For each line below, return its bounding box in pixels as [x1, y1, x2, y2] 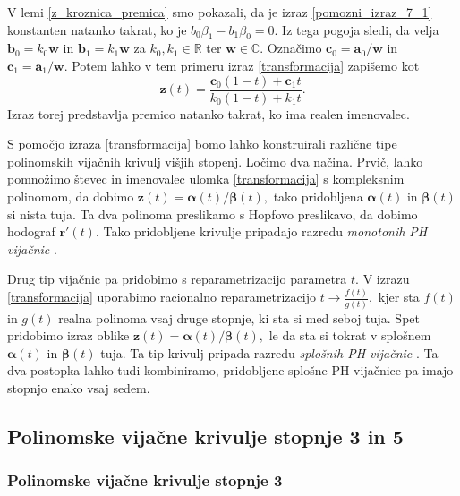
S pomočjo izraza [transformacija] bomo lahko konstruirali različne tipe [7, 134, 397, 153]
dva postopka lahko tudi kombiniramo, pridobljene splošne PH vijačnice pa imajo [7, 361, 454, 380]
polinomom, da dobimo [7, 187, 134, 206]
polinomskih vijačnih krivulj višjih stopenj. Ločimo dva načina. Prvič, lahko [7, 151, 423, 170]
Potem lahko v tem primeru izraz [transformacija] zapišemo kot [72, 56, 420, 74]
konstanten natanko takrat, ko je [7, 20, 187, 38]
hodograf [7, 222, 55, 241]
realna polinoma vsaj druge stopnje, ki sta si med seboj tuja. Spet [58, 308, 420, 327]
